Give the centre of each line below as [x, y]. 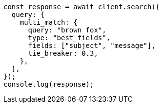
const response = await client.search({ [82, 7]
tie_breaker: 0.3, [63, 53]
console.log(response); [49, 84]
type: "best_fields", [69, 38]
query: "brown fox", [67, 30]
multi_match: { [49, 22]
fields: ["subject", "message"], [92, 46]
